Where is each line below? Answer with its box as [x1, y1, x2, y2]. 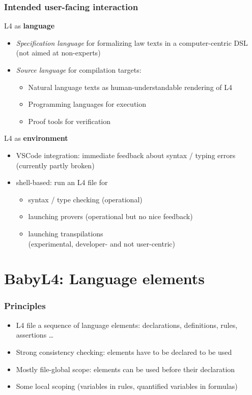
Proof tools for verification [28, 115, 111, 126]
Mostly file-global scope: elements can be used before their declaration [16, 363, 235, 374]
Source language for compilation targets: [16, 65, 142, 75]
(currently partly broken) [16, 160, 95, 170]
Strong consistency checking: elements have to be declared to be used [16, 346, 232, 357]
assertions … [16, 329, 54, 340]
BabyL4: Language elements [4, 268, 205, 289]
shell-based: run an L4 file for [16, 177, 108, 188]
